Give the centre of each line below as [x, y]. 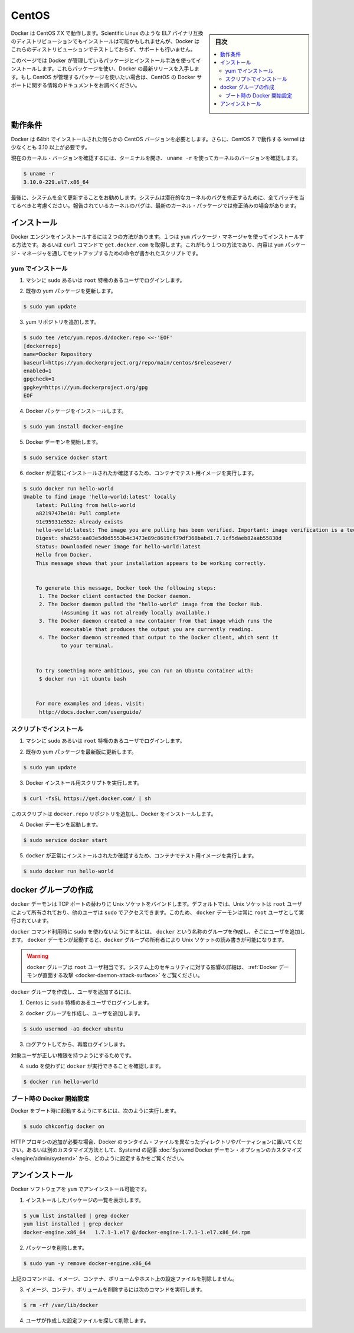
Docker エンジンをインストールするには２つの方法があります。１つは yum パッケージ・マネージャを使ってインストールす [158, 237]
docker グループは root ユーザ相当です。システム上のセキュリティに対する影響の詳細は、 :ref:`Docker [152, 967]
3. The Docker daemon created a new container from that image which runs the [155, 621]
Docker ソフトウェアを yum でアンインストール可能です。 [81, 1189]
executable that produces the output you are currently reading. [157, 629]
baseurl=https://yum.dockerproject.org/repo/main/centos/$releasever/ [128, 362]
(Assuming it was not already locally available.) [135, 612]
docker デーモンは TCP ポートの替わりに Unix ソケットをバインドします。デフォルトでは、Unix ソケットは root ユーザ [157, 904]
